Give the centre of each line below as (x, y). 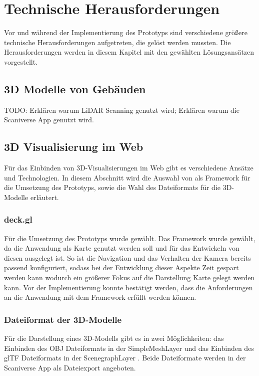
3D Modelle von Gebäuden (75, 88)
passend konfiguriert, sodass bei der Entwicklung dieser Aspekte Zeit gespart (121, 267)
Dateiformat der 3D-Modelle (63, 319)
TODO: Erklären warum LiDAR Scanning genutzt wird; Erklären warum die (122, 110)
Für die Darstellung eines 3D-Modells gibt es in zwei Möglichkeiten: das (114, 338)
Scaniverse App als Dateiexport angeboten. (70, 367)
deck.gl (18, 219)
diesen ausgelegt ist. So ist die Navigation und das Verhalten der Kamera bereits (127, 257)
